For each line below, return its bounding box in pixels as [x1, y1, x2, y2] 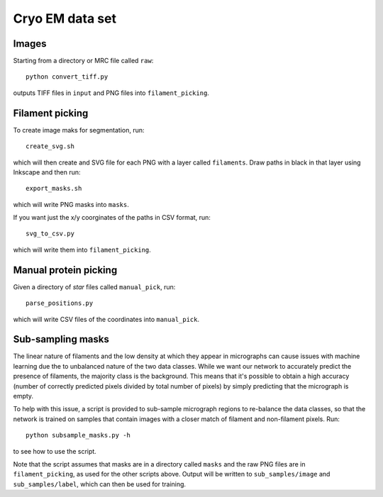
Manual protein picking [13, 264, 118, 276]
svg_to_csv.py [26, 230, 74, 238]
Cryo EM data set [13, 11, 117, 26]
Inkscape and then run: [13, 167, 81, 177]
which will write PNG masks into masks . [13, 200, 129, 208]
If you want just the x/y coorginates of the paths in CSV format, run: [13, 213, 211, 222]
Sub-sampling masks [13, 333, 109, 345]
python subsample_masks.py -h [26, 431, 131, 440]
